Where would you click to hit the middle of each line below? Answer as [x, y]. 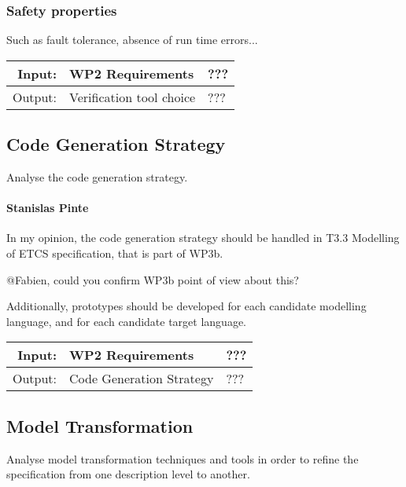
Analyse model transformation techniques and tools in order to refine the [183, 458]
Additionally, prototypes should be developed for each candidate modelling [186, 306]
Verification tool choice [133, 97]
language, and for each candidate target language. [126, 321]
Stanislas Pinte [48, 208]
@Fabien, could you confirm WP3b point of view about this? [153, 279]
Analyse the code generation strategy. [97, 177]
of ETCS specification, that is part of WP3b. [115, 253]
